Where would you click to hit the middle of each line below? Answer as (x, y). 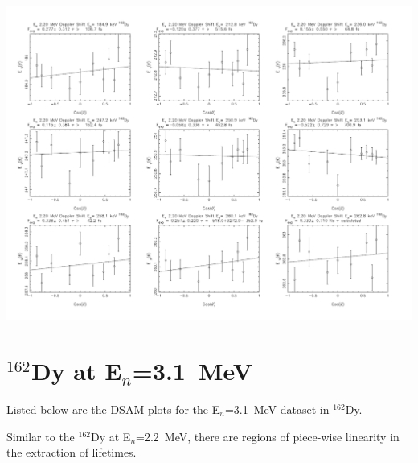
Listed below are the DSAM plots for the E (113, 409)
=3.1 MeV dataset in (277, 409)
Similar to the (41, 436)
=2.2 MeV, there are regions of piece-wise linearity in (268, 436)
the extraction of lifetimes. (72, 452)
